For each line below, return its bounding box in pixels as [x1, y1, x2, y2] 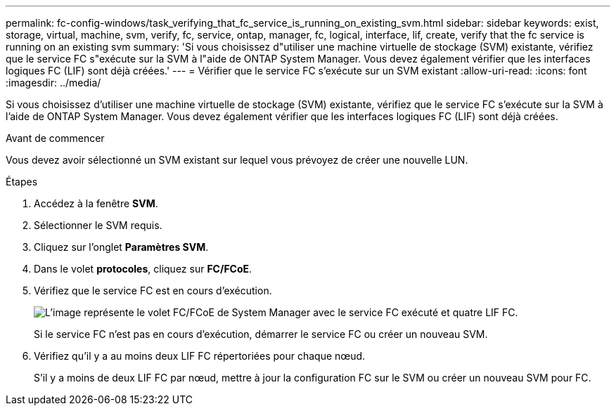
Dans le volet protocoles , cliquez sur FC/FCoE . [34, 263, 252, 275]
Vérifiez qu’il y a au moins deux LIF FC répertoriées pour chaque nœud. [34, 350, 366, 362]
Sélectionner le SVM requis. [34, 219, 162, 231]
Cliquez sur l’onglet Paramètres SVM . [34, 241, 209, 253]
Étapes [6, 176, 38, 188]
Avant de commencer [6, 132, 105, 144]
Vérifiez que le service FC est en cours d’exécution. [34, 285, 272, 296]
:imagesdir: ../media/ [6, 77, 101, 89]
